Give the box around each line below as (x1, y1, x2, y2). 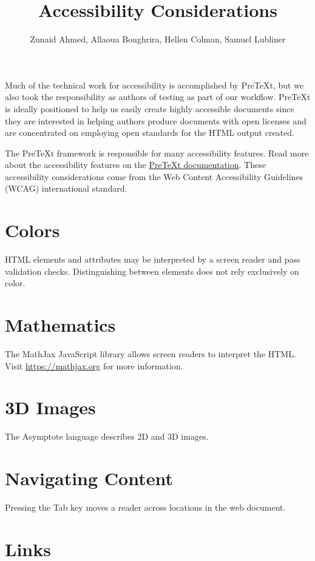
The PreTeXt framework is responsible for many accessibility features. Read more (5, 146, 309, 159)
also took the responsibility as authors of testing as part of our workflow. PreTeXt (5, 90, 311, 103)
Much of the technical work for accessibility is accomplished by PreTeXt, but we (5, 78, 304, 91)
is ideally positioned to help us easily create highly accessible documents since (5, 102, 294, 115)
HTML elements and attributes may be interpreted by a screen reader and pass (5, 253, 300, 266)
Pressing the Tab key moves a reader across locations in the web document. (5, 501, 286, 514)
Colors (5, 218, 60, 243)
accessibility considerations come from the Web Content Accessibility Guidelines (5, 170, 303, 183)
